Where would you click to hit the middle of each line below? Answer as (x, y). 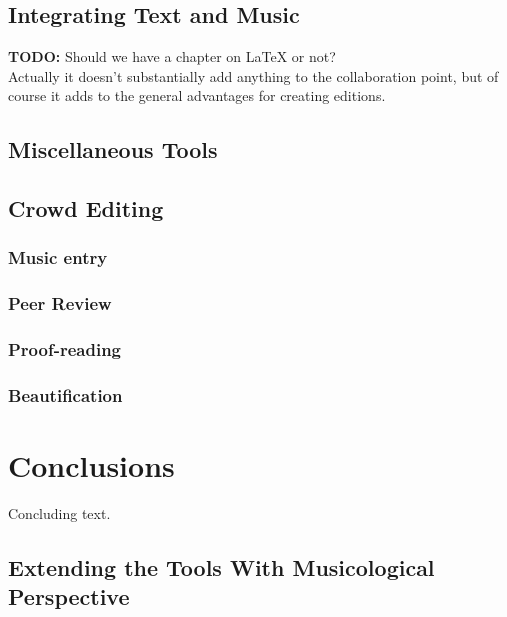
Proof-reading (65, 349)
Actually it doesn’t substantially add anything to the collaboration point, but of (253, 75)
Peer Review (60, 303)
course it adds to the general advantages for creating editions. (197, 95)
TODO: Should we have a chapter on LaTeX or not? (172, 56)
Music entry (58, 257)
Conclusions (91, 465)
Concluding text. (59, 513)
